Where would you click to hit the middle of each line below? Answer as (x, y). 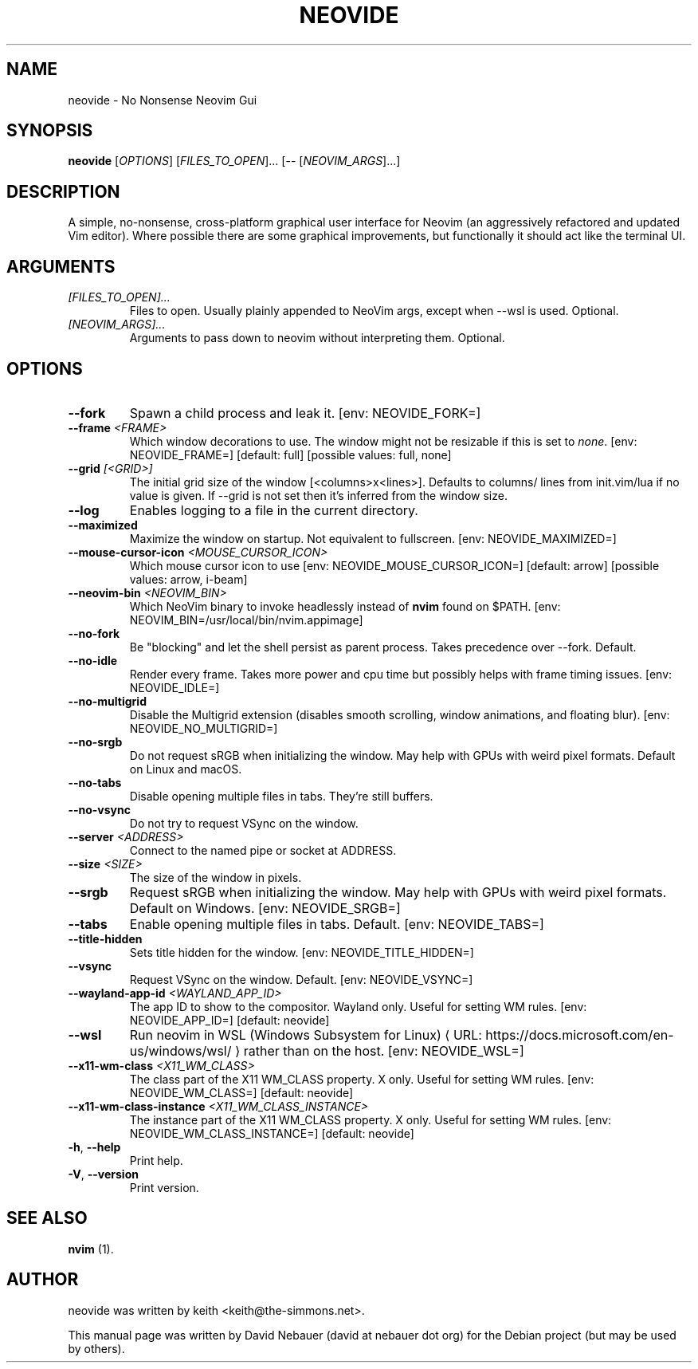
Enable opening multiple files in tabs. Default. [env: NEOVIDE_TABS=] (337, 924)
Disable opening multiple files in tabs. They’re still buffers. (281, 796)
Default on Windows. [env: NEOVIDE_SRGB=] (265, 908)
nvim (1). (91, 1249)
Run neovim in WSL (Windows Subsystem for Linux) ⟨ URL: (306, 1035)
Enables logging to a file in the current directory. (274, 510)
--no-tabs (95, 782)
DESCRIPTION (63, 191)
